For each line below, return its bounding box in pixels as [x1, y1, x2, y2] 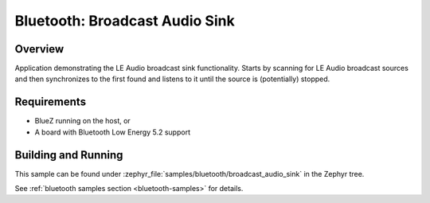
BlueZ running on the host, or [34, 116, 131, 126]
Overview [14, 42, 64, 56]
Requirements [14, 96, 87, 109]
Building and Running [14, 148, 123, 162]
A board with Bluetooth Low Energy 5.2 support [34, 127, 191, 137]
